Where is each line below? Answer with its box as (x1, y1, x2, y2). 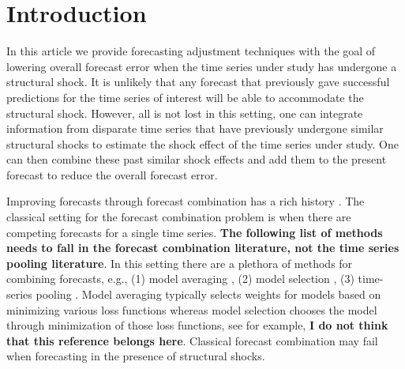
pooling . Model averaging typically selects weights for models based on (36, 286, 381, 303)
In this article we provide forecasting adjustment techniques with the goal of (6, 43, 376, 59)
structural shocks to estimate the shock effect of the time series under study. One (6, 135, 399, 152)
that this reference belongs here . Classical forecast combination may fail (6, 332, 378, 348)
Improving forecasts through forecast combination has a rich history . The (6, 193, 365, 209)
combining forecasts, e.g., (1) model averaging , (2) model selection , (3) (6, 270, 354, 287)
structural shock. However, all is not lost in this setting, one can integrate (6, 104, 363, 121)
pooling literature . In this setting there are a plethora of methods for (6, 254, 353, 271)
